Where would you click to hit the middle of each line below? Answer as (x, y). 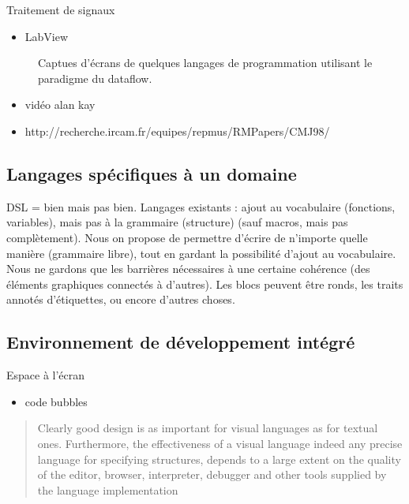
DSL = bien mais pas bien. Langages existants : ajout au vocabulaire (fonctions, (201, 206)
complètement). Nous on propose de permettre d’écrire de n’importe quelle (187, 237)
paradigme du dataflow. (95, 78)
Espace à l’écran (46, 375)
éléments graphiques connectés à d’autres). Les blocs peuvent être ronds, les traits (205, 284)
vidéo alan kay (60, 105)
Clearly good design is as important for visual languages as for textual (208, 428)
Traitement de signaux (61, 9)
